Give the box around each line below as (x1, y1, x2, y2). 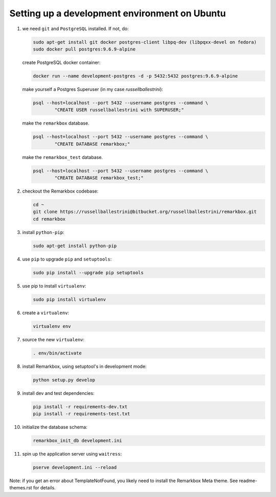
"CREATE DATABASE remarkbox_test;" (54, 175, 144, 181)
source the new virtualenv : (22, 336, 85, 342)
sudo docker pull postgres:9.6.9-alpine (33, 46, 135, 52)
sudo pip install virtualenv (33, 296, 106, 302)
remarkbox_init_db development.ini (33, 437, 122, 443)
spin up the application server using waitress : (22, 451, 122, 457)
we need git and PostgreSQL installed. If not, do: (22, 26, 129, 32)
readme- (239, 478, 258, 484)
